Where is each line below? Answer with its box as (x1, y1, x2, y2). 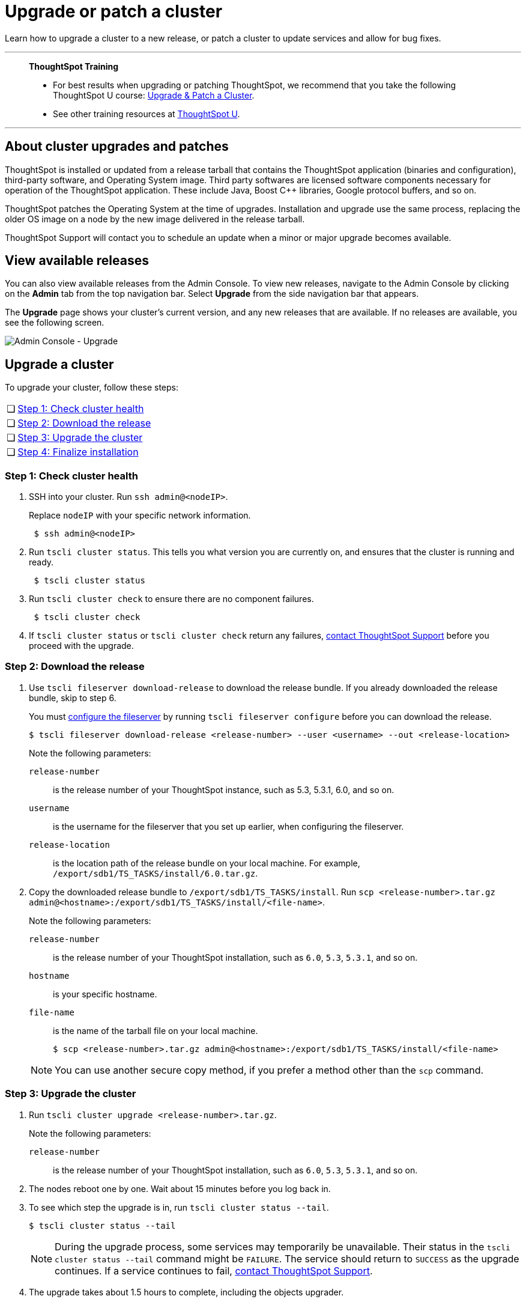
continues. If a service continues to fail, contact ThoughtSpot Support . (55, 1264, 373, 1277)
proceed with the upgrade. (29, 640, 134, 651)
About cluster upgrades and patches (5, 139, 229, 154)
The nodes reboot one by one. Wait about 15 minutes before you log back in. (29, 1183, 331, 1194)
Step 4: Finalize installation (17, 446, 139, 458)
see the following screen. (5, 317, 104, 328)
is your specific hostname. (53, 988, 157, 999)
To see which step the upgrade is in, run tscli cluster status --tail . (29, 1202, 329, 1212)
